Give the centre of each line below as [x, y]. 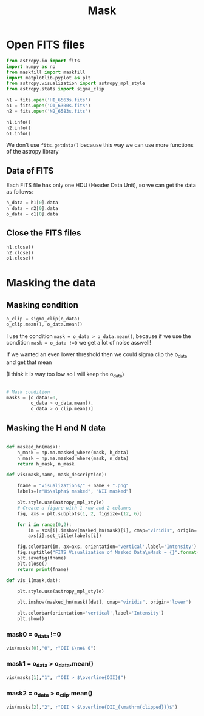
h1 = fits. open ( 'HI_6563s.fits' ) [49, 100]
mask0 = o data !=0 [34, 635]
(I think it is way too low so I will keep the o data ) [65, 375]
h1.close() [20, 247]
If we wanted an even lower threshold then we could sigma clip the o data [97, 355]
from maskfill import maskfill [46, 72]
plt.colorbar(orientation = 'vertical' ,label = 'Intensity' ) [91, 613]
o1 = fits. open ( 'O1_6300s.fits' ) [49, 106]
